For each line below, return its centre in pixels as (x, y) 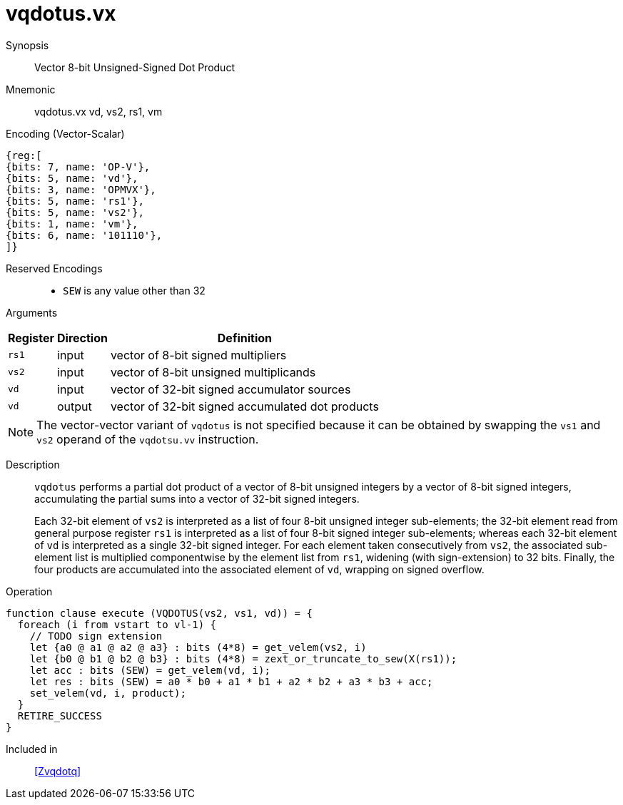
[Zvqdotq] (58, 771)
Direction (82, 338)
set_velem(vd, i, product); (108, 693)
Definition (244, 338)
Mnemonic (31, 89)
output (75, 406)
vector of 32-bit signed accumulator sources (231, 389)
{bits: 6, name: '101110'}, (84, 235)
